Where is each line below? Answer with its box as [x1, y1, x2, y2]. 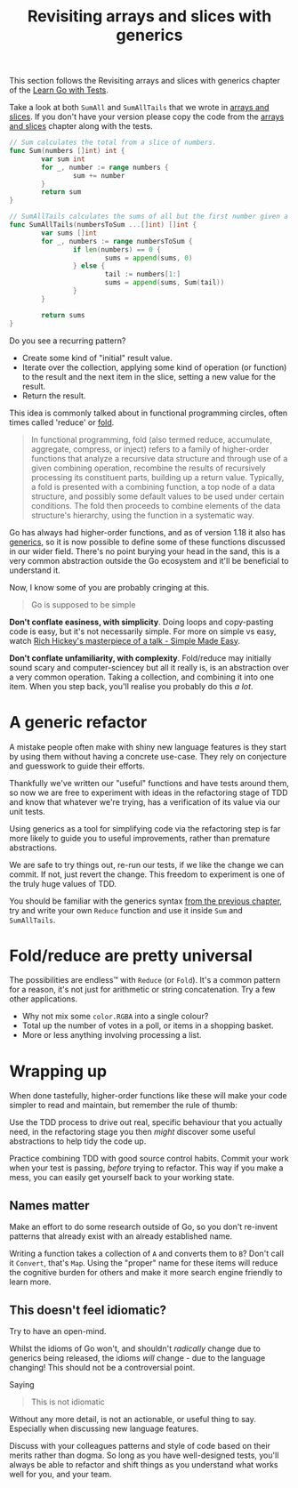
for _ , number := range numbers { [41, 163, 169, 172]
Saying [9, 1379, 35, 1389]
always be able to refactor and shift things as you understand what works [9, 1460, 278, 1469]
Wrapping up [9, 1061, 108, 1082]
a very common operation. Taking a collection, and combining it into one [9, 672, 274, 682]
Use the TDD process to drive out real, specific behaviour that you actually [9, 1117, 283, 1128]
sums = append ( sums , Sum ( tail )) [104, 278, 225, 287]
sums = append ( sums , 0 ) [104, 253, 193, 262]
